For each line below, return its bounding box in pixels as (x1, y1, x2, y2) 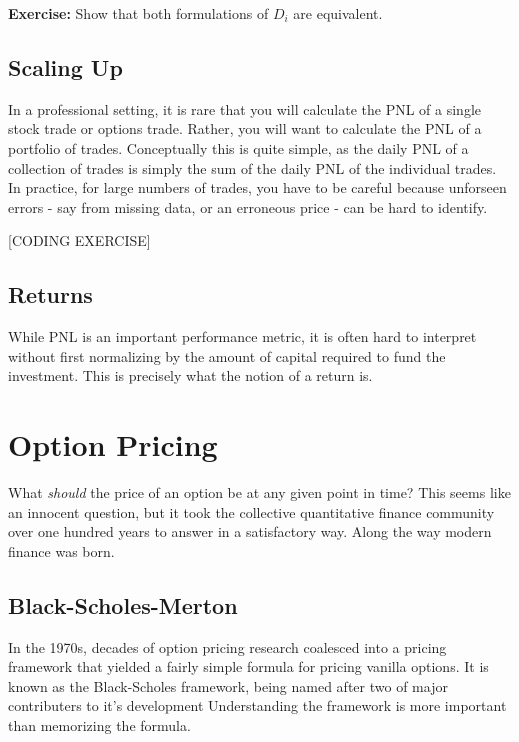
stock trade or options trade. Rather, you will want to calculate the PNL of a (8, 118, 482, 139)
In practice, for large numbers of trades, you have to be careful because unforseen (8, 177, 507, 198)
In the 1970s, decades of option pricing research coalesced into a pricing (8, 636, 447, 657)
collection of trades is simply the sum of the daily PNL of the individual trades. (8, 157, 497, 178)
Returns (8, 279, 93, 310)
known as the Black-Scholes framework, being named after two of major (8, 675, 448, 696)
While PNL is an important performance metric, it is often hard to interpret (8, 326, 477, 347)
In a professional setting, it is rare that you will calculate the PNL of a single (8, 98, 481, 119)
